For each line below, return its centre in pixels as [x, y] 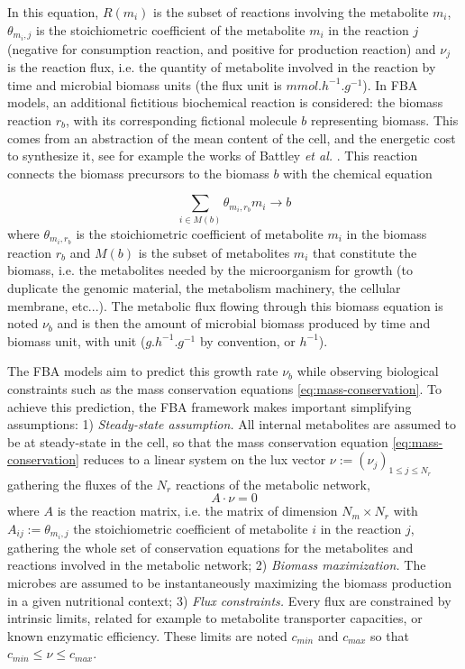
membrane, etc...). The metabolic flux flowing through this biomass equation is [225, 305]
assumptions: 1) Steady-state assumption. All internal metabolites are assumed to [232, 424]
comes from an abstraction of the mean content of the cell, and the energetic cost [232, 137]
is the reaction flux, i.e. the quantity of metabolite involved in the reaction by [222, 67]
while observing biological [368, 371]
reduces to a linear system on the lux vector [205, 459]
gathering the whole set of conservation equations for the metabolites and [210, 547]
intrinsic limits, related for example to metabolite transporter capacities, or [215, 618]
